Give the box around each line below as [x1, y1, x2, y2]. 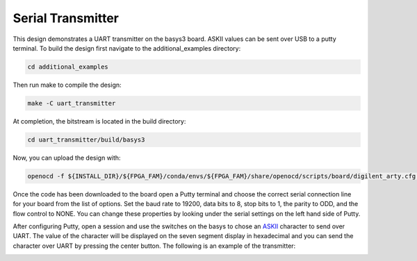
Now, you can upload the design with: [13, 153, 121, 162]
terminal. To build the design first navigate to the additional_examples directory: [13, 44, 241, 52]
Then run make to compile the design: [13, 81, 122, 89]
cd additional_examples [27, 62, 109, 71]
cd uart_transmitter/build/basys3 [27, 135, 145, 144]
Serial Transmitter [13, 10, 120, 26]
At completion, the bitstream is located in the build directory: [13, 117, 186, 125]
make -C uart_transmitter [27, 99, 116, 107]
